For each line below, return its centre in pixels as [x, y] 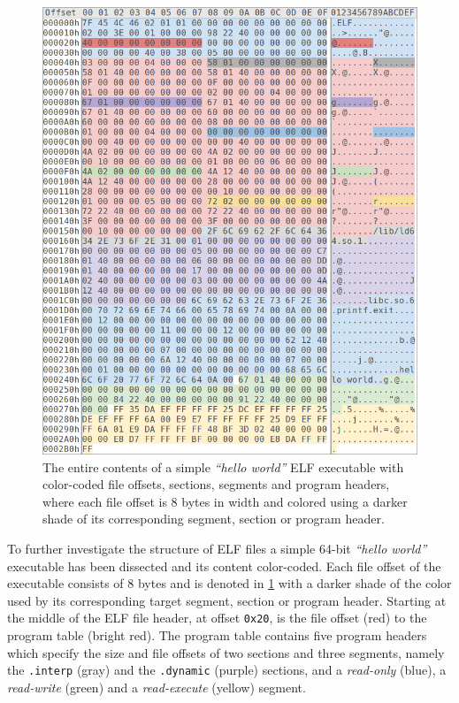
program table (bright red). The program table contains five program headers [217, 634]
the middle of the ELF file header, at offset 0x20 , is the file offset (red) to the [217, 618]
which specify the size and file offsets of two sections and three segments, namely [226, 652]
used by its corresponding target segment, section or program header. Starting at [227, 600]
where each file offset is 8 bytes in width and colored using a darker [225, 501]
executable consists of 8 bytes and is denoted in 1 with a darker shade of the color [229, 583]
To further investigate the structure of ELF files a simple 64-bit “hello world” [217, 548]
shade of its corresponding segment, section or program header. [214, 519]
